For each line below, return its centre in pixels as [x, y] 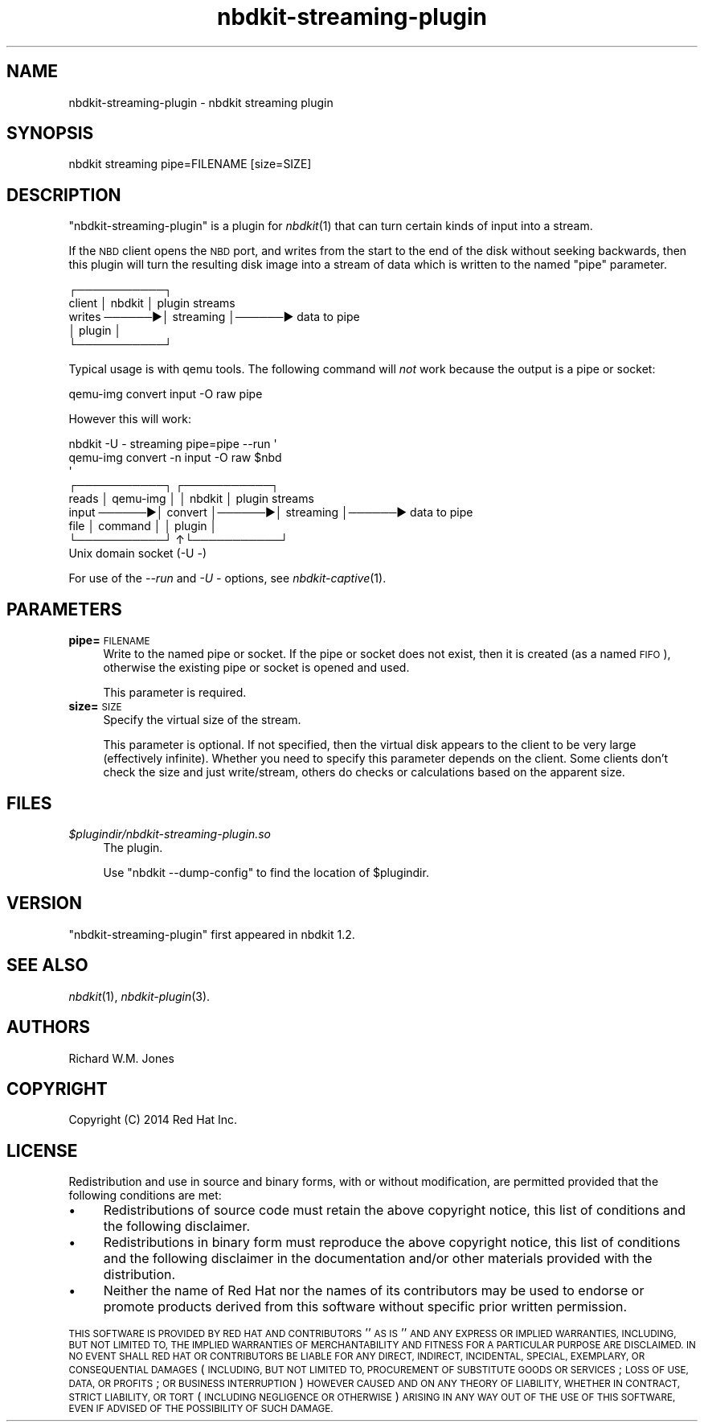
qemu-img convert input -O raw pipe [166, 394]
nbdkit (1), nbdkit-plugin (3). [139, 996]
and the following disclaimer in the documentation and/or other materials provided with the [378, 1259]
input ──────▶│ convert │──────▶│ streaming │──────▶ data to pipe [271, 512]
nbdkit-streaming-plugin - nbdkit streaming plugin [201, 102]
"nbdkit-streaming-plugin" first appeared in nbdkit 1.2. [212, 934]
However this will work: [130, 419]
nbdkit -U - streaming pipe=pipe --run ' [173, 444]
